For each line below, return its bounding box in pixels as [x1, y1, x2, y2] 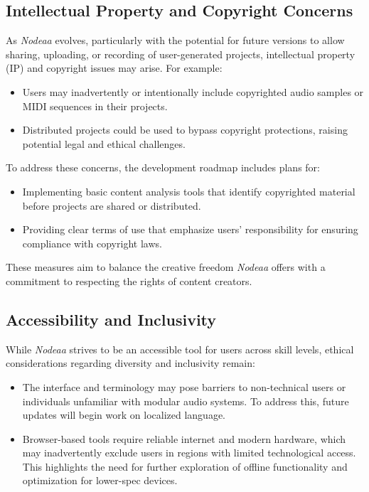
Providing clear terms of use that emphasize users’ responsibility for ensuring [22, 222, 358, 237]
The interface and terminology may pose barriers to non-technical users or [22, 379, 346, 394]
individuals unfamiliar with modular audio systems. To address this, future [22, 393, 349, 408]
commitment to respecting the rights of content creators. [6, 273, 252, 288]
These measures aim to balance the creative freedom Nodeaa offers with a [6, 260, 326, 274]
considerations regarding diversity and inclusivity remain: [6, 355, 255, 370]
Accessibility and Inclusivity [6, 308, 217, 330]
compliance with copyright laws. [22, 235, 162, 250]
